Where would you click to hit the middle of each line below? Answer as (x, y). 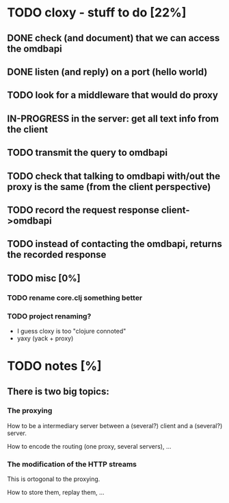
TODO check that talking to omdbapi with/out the (114, 176)
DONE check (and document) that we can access (113, 38)
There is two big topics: (58, 391)
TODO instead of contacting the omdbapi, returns (114, 244)
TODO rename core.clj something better (75, 298)
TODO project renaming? (49, 316)
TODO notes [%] (54, 366)
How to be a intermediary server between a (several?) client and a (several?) (115, 425)
